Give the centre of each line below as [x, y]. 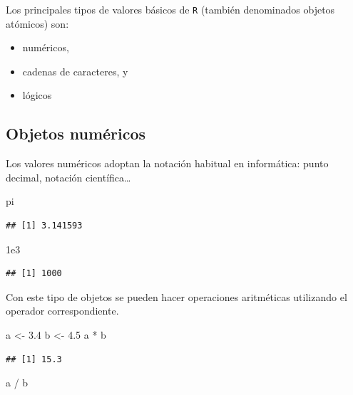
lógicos [37, 95]
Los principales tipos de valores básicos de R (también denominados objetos [170, 9]
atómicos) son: [37, 23]
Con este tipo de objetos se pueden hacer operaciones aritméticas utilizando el [176, 296]
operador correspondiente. [62, 311]
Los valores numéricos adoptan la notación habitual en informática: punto [167, 163]
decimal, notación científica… [68, 177]
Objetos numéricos [76, 133]
